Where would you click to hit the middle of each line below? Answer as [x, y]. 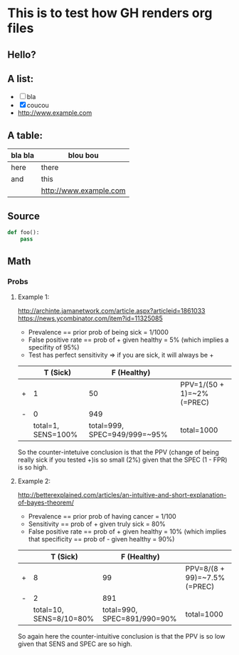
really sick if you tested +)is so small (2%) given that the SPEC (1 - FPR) [122, 460]
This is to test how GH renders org [110, 13]
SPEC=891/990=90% [139, 619]
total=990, [120, 610]
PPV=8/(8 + [205, 569]
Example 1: [33, 297]
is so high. [33, 467]
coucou [38, 106]
